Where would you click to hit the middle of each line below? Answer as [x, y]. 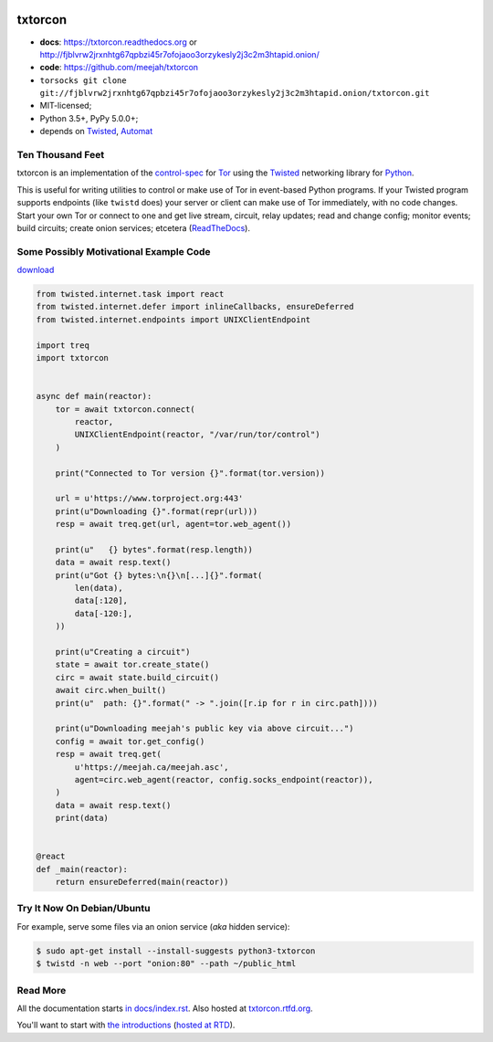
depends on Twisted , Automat [96, 132]
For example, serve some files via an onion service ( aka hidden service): [153, 926]
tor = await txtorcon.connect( [125, 409]
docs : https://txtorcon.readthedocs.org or [119, 42]
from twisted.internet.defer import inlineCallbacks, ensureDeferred [195, 307]
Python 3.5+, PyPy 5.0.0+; [89, 118]
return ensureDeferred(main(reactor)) [142, 882]
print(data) [82, 818]
